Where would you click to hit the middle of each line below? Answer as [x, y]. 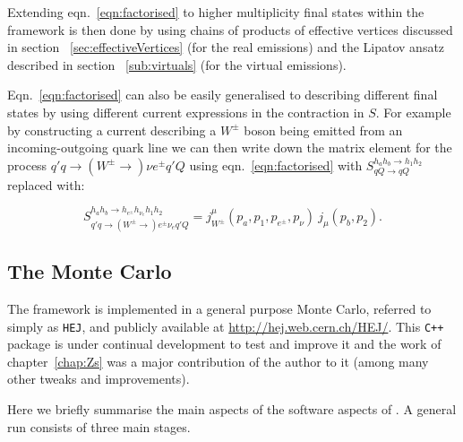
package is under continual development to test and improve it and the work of [224, 344]
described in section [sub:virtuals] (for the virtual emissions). [177, 64]
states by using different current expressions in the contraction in [186, 112]
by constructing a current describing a [112, 130]
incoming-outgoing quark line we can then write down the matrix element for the [230, 147]
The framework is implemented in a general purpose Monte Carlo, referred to [219, 308]
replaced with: [46, 184]
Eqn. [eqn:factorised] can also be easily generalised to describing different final [223, 95]
